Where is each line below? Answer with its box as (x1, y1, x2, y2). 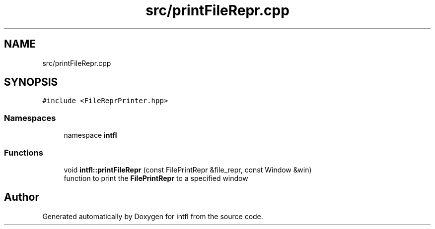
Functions (4, 147, 43, 158)
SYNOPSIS (4, 76, 58, 89)
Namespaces (4, 113, 56, 123)
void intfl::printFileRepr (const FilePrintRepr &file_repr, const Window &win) (64, 165, 312, 174)
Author (4, 191, 39, 204)
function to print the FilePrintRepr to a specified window (64, 173, 248, 182)
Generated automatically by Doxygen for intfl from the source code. (42, 212, 263, 221)
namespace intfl (64, 131, 117, 140)
